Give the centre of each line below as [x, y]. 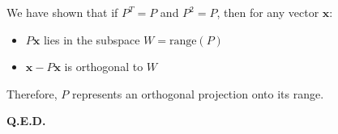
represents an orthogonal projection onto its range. [198, 93]
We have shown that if [62, 12]
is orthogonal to [104, 67]
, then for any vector [268, 12]
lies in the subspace [92, 39]
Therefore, [32, 93]
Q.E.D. [26, 121]
